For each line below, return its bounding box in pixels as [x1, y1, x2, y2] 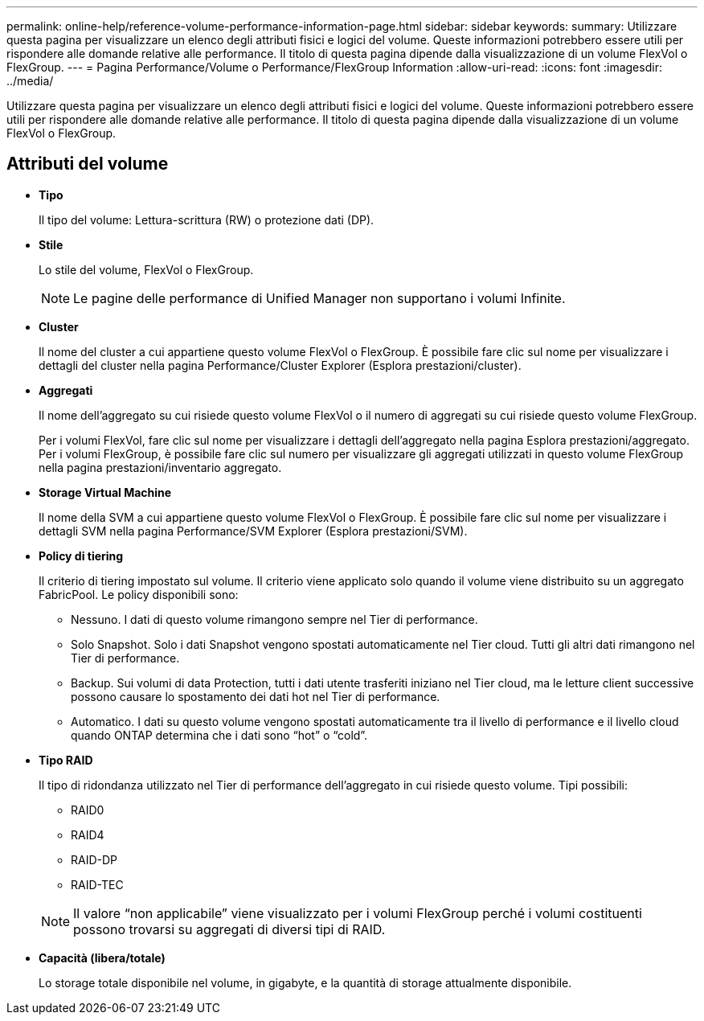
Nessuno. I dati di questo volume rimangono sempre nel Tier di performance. [71, 612, 478, 626]
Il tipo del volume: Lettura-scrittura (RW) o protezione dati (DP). [39, 212, 375, 227]
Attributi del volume [6, 154, 169, 174]
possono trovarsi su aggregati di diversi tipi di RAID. [73, 921, 386, 937]
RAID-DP [71, 852, 118, 867]
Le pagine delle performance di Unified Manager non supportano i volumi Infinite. [73, 289, 566, 306]
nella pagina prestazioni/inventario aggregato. [39, 460, 282, 474]
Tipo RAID [39, 752, 93, 767]
